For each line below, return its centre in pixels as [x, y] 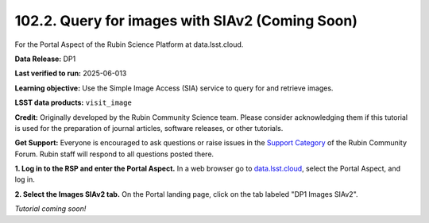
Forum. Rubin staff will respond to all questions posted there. [114, 154]
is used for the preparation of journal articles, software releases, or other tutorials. [149, 128]
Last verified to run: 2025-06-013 [71, 73]
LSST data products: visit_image [73, 102]
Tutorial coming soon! [50, 209]
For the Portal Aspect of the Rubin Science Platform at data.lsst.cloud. [129, 44]
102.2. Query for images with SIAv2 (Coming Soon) [186, 21]
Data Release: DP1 [45, 59]
